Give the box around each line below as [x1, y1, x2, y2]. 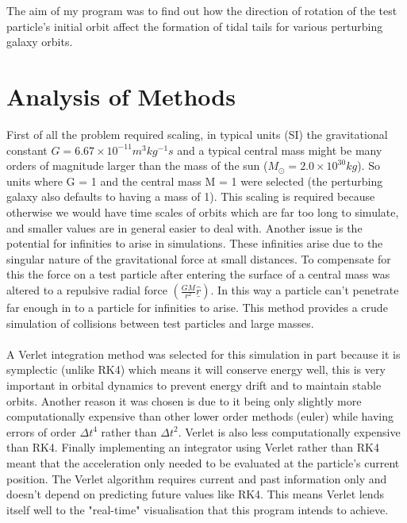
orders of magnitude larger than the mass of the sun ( [6, 157, 268, 174]
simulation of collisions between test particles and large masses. [6, 314, 314, 331]
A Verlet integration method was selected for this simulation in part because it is [6, 345, 401, 362]
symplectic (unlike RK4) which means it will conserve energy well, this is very [6, 361, 386, 378]
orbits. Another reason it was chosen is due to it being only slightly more [6, 392, 362, 409]
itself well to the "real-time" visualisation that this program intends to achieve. [6, 501, 389, 517]
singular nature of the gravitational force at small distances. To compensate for [6, 250, 391, 267]
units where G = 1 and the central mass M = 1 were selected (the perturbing [6, 172, 383, 189]
